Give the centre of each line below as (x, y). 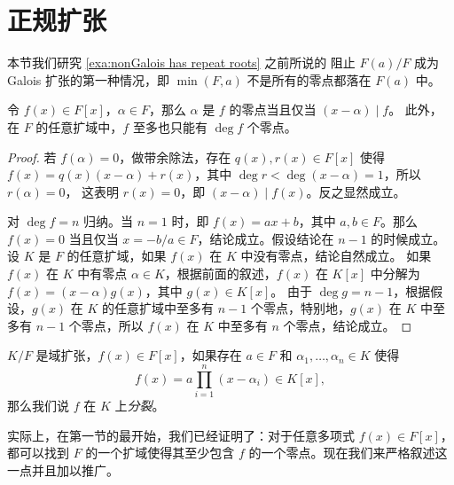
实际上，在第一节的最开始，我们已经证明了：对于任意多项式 (181, 435)
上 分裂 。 (140, 406)
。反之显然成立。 (356, 191)
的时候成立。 (408, 238)
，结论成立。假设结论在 (266, 238)
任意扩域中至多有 (164, 308)
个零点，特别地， (300, 308)
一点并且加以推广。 (63, 469)
